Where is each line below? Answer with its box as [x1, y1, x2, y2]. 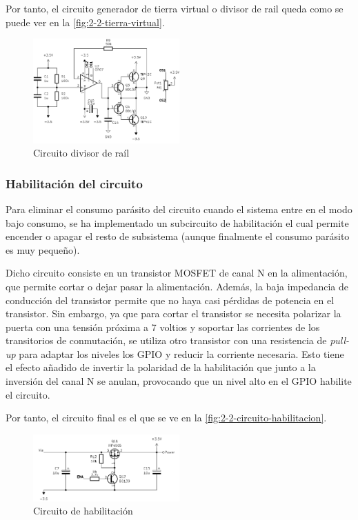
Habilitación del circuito [6, 174, 143, 192]
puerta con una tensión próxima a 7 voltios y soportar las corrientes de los [6, 319, 320, 334]
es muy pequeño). [6, 242, 80, 257]
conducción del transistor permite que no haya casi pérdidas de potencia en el [6, 292, 335, 307]
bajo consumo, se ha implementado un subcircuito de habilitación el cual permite [6, 215, 349, 230]
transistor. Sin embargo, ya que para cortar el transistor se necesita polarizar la [6, 306, 341, 321]
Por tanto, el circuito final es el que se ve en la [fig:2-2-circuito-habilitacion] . [6, 410, 327, 425]
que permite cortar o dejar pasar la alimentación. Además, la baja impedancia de [6, 279, 348, 293]
